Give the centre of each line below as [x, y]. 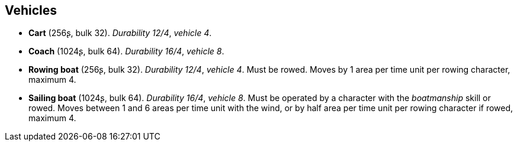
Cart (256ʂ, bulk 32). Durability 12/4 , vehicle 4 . [120, 33]
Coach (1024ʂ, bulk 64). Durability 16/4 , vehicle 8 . [126, 51]
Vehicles [31, 10]
